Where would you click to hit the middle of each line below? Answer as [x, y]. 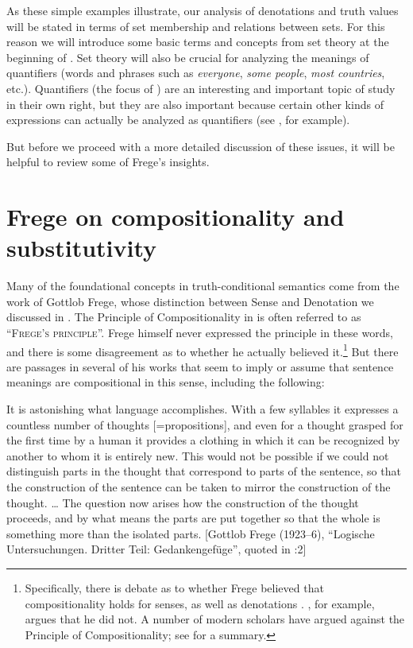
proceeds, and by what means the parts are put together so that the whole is [193, 518]
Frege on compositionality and [176, 217]
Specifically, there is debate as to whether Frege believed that [174, 588]
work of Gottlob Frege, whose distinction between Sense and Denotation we [190, 301]
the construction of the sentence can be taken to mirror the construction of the [199, 487]
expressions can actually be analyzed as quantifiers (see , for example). [178, 120]
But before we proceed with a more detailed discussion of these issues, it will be [201, 146]
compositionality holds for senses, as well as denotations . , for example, [200, 603]
